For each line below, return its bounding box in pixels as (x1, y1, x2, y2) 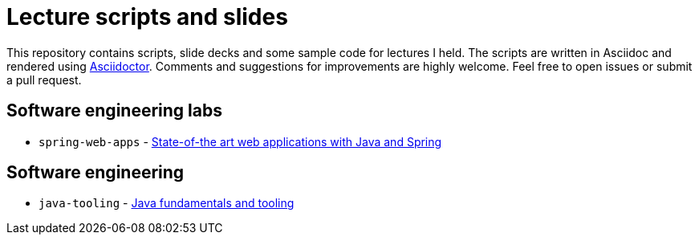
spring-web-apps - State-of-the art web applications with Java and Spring (39, 134, 442, 149)
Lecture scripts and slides (6, 3, 288, 31)
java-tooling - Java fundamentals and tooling (39, 196, 295, 210)
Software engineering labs (6, 100, 222, 121)
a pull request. (6, 72, 82, 87)
